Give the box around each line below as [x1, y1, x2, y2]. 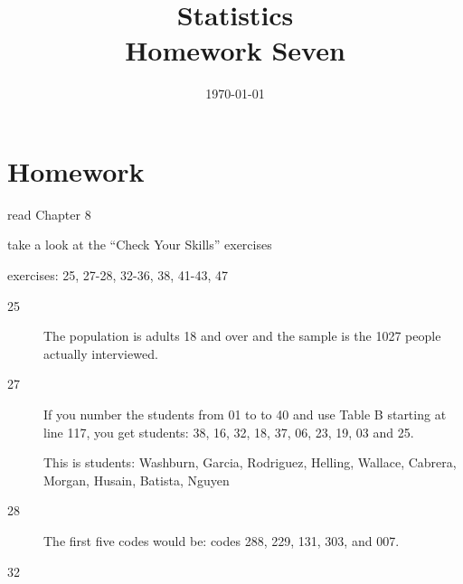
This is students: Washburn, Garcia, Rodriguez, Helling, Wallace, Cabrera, [43, 453, 457, 472]
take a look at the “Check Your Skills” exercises [7, 235, 272, 254]
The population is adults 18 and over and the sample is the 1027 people [43, 326, 441, 345]
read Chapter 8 [7, 204, 91, 223]
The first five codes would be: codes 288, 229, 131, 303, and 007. [43, 531, 400, 550]
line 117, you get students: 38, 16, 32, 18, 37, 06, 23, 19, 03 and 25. [43, 422, 414, 441]
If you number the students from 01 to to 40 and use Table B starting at [43, 405, 447, 423]
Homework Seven [125, 32, 345, 69]
